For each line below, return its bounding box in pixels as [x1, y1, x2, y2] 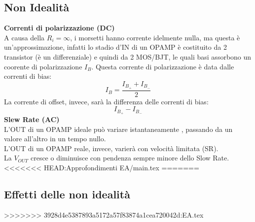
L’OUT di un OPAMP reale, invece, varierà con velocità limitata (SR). [4, 143, 219, 153]
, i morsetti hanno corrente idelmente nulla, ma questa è [70, 32, 240, 42]
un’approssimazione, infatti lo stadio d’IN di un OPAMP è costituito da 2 [4, 42, 227, 52]
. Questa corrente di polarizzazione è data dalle [91, 61, 234, 71]
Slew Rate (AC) [4, 114, 60, 125]
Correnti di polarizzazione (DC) [4, 23, 115, 33]
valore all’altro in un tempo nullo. [4, 133, 106, 144]
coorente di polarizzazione [4, 61, 82, 71]
